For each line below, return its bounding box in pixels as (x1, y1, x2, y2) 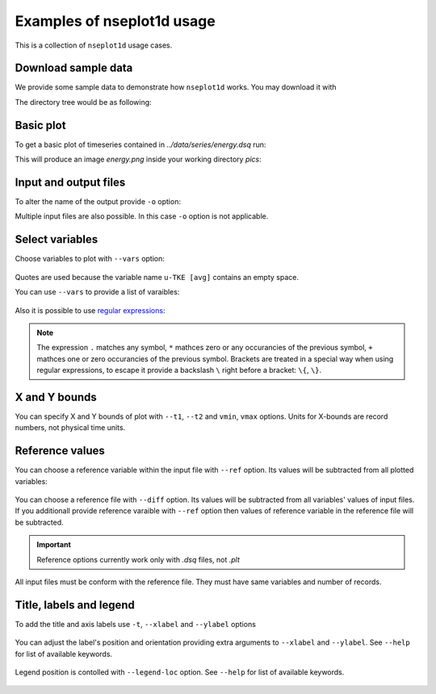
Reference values (15, 444, 105, 458)
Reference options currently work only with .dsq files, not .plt (36, 554, 240, 564)
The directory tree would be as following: (15, 97, 153, 107)
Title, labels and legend (15, 598, 135, 612)
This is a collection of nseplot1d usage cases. (15, 40, 173, 50)
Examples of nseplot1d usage (15, 12, 216, 30)
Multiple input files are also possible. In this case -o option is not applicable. (15, 211, 269, 221)
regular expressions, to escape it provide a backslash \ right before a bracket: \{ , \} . (36, 366, 322, 375)
